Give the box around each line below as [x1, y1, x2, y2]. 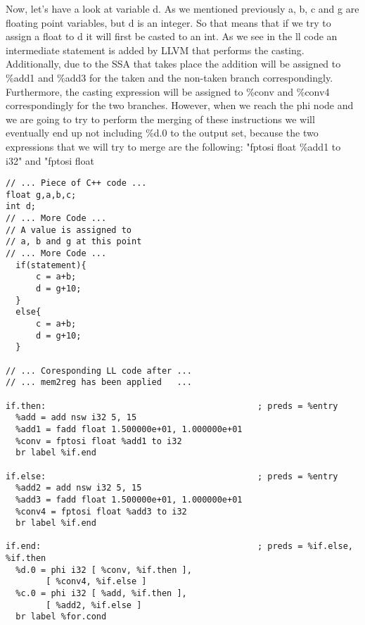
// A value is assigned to [6, 225, 132, 235]
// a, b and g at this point [6, 236, 142, 247]
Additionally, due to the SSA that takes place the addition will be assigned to [6, 56, 341, 71]
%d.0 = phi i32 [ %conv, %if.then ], [15, 564, 192, 575]
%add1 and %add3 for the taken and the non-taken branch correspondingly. [6, 70, 333, 84]
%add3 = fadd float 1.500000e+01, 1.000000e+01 [15, 494, 243, 505]
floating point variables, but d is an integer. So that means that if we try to [6, 15, 331, 30]
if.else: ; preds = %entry [6, 471, 338, 481]
